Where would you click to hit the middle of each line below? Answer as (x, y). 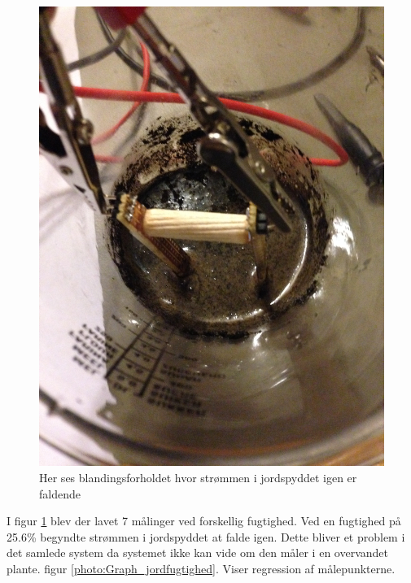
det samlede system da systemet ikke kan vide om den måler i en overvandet (197, 553)
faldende (60, 493)
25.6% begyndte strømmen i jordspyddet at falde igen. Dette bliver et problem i (206, 536)
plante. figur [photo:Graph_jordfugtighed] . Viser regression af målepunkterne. (201, 568)
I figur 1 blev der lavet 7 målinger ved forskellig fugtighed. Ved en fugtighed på (204, 521)
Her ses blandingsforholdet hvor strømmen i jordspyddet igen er (198, 477)
